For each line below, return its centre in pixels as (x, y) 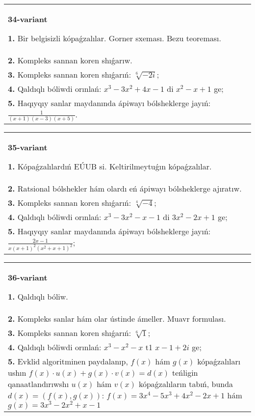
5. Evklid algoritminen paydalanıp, (68, 361)
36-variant (28, 277)
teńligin (185, 373)
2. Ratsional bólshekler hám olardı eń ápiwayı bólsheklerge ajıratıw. (125, 188)
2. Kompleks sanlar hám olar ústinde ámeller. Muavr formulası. (117, 319)
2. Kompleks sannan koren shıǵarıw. (70, 60)
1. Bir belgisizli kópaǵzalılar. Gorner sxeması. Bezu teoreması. (115, 38)
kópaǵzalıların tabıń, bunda (186, 384)
